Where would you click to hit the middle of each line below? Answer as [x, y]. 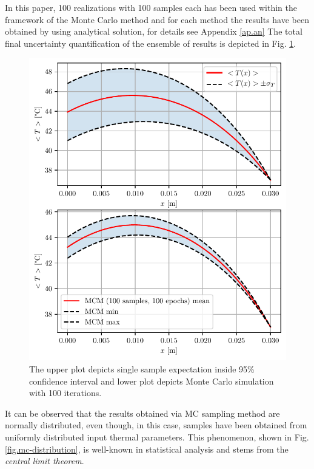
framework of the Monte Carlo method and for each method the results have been [157, 19]
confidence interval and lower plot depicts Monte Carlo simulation [152, 381]
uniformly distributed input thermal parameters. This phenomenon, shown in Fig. [157, 436]
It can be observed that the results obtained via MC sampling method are [142, 413]
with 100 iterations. [65, 393]
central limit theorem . [45, 461]
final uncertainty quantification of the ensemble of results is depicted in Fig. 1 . [151, 43]
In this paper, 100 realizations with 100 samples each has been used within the [151, 7]
